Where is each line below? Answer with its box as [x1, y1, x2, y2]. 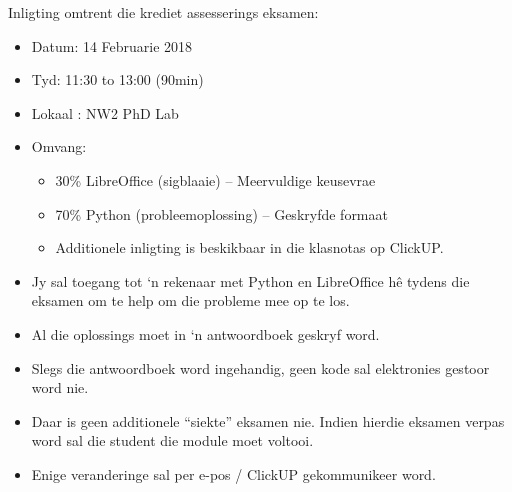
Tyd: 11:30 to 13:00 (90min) [31, 69, 204, 90]
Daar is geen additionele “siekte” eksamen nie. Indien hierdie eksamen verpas [31, 410, 505, 431]
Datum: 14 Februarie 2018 [31, 35, 193, 56]
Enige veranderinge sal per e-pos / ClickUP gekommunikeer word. [31, 463, 436, 484]
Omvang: [31, 136, 87, 157]
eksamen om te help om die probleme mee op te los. [31, 290, 350, 311]
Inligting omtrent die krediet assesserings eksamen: [8, 2, 319, 22]
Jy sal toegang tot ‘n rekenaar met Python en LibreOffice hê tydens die [31, 270, 470, 291]
